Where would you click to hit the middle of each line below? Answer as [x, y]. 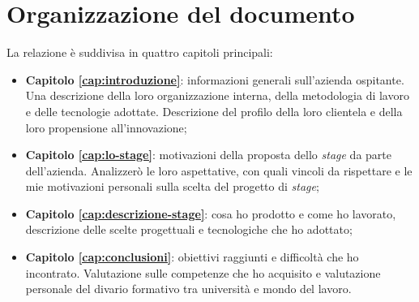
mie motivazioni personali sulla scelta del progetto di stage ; [172, 186]
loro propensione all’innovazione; [106, 127]
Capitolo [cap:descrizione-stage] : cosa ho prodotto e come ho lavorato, [211, 213]
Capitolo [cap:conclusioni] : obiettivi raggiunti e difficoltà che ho [192, 257]
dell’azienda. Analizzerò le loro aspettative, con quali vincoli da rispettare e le [219, 170]
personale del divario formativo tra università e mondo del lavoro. [188, 289]
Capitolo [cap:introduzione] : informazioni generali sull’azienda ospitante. [215, 79]
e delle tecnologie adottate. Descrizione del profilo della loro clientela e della [214, 111]
